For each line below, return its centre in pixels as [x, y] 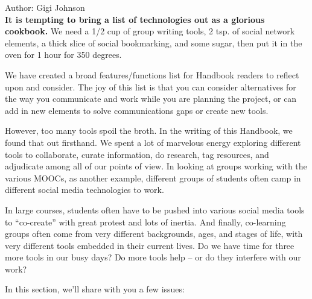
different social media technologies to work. [84, 190]
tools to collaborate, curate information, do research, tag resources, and [137, 154]
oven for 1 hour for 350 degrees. [63, 55]
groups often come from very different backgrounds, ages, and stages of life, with [154, 234]
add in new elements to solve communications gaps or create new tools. [137, 110]
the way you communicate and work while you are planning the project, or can [151, 99]
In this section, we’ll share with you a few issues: [95, 289]
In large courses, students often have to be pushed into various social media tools [155, 209]
